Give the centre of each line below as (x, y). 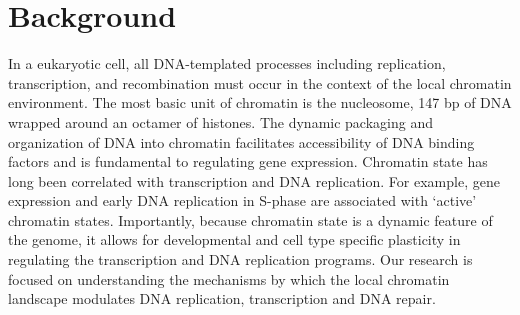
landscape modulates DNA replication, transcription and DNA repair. (222, 298)
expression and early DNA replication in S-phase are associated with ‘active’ (242, 200)
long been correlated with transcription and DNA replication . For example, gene (254, 180)
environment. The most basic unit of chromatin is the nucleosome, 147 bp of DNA (260, 102)
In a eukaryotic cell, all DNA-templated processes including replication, (227, 63)
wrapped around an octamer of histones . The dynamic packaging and (220, 121)
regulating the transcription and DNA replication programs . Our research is (240, 259)
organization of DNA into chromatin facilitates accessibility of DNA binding (241, 141)
